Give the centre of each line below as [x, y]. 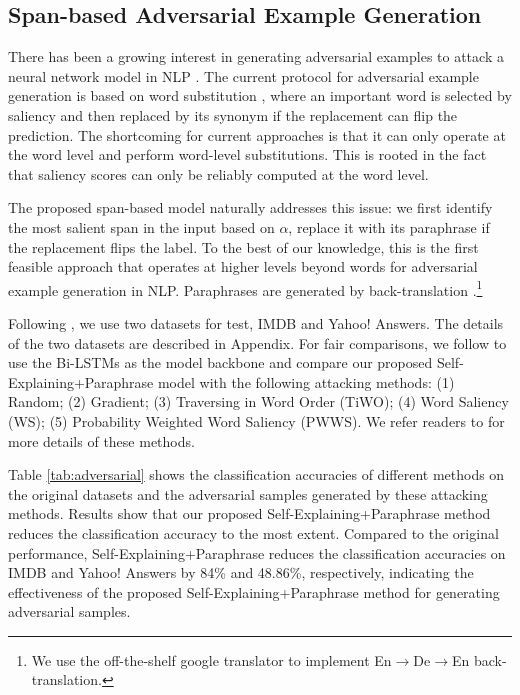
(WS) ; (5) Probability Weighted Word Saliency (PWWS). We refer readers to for [256, 420]
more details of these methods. [101, 440]
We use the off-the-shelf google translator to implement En [211, 659]
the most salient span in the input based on [141, 226]
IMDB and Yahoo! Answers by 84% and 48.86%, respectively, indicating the [241, 572]
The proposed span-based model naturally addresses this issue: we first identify [250, 207]
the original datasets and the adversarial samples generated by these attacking [248, 493]
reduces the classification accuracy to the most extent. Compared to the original [253, 532]
